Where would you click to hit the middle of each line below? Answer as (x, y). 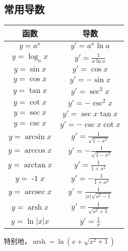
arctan (35, 165)
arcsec (35, 191)
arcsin (35, 136)
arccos (35, 150)
